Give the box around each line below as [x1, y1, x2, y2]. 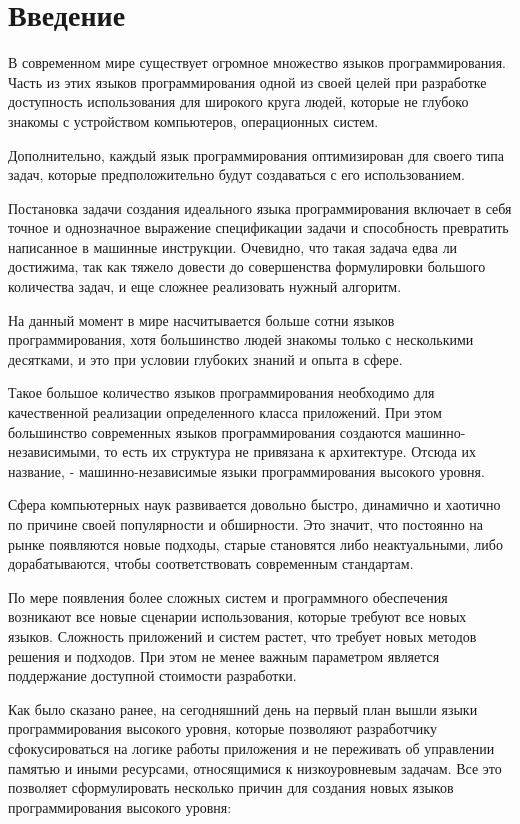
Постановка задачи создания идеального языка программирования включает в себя [8, 197, 512, 218]
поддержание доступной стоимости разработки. [8, 665, 297, 686]
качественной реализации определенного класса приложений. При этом [8, 402, 442, 423]
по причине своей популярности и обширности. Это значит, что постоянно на [8, 514, 484, 534]
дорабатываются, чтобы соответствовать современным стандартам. [8, 553, 414, 574]
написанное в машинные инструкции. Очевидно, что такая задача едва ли [8, 236, 458, 257]
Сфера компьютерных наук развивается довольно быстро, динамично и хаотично [8, 494, 501, 515]
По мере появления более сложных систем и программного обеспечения [8, 586, 448, 607]
